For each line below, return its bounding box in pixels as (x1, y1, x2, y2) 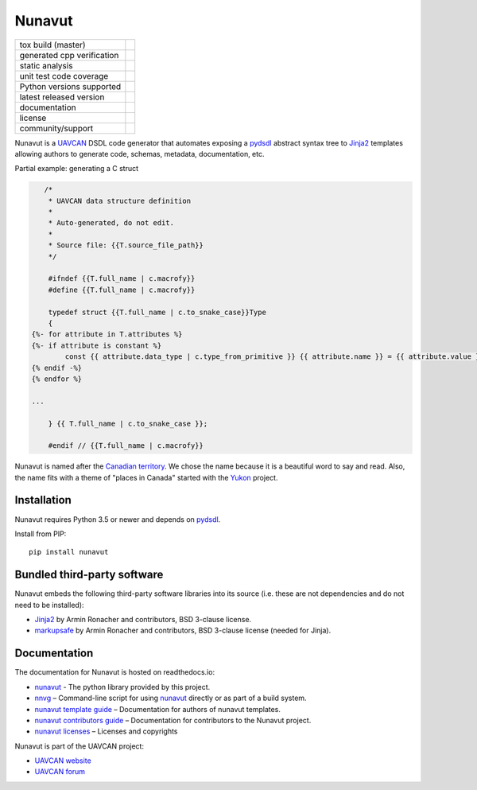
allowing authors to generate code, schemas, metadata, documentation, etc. (14, 149, 266, 158)
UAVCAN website (34, 756, 91, 765)
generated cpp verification (19, 49, 119, 60)
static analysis (19, 60, 73, 71)
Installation (14, 493, 72, 507)
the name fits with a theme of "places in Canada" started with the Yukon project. (14, 473, 278, 482)
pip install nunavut (29, 547, 109, 557)
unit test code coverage (19, 70, 109, 81)
